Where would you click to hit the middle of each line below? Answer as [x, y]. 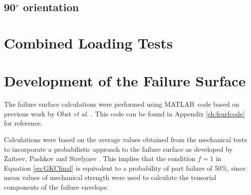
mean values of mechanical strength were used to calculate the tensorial [110, 177]
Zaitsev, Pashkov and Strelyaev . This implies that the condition [100, 158]
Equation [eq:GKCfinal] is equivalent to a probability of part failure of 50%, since [125, 168]
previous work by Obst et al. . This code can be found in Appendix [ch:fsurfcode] [125, 113]
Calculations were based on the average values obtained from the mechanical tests [125, 139]
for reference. [23, 123]
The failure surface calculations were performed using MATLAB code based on [122, 104]
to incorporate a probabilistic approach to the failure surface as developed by [118, 149]
